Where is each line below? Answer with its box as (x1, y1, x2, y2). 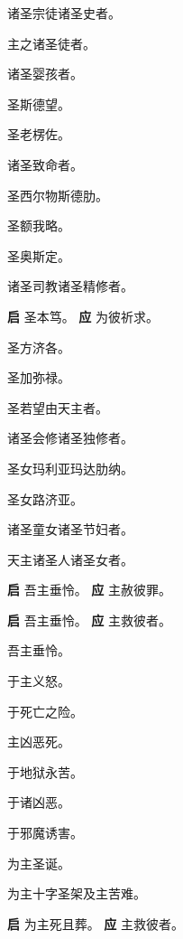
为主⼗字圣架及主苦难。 (7, 884, 146, 903)
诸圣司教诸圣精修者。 (7, 277, 133, 296)
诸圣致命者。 (7, 155, 83, 174)
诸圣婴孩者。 (7, 64, 83, 83)
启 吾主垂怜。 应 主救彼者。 (7, 610, 171, 629)
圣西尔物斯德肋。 (7, 185, 108, 204)
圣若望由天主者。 (7, 398, 108, 417)
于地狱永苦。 (7, 762, 83, 781)
